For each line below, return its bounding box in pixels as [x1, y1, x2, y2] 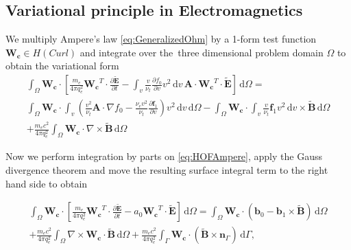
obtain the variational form [5, 58, 119, 73]
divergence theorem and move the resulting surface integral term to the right [5, 163, 328, 177]
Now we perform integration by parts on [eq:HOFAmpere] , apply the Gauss [5, 149, 322, 163]
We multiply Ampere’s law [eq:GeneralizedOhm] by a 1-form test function [5, 32, 317, 46]
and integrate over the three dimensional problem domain [80, 45, 324, 59]
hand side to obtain [5, 176, 88, 190]
